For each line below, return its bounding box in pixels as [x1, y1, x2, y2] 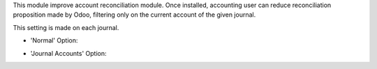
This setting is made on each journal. [13, 23, 119, 31]
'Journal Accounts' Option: [30, 49, 108, 57]
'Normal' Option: [30, 36, 78, 45]
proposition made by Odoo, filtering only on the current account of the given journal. [13, 10, 256, 19]
